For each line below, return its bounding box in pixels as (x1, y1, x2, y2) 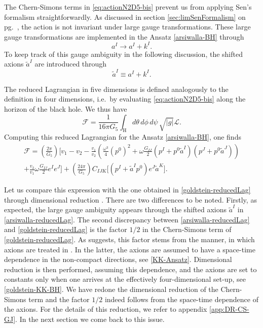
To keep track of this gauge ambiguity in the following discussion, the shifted (4, 48, 243, 59)
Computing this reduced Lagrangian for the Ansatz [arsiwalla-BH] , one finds (4, 132, 241, 142)
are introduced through (34, 58, 107, 69)
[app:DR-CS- (209, 304, 249, 314)
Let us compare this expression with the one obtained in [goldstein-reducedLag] (4, 184, 251, 195)
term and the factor (28, 293, 90, 304)
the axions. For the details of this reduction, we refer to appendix (4, 304, 207, 314)
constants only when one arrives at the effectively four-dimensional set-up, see (4, 274, 246, 284)
